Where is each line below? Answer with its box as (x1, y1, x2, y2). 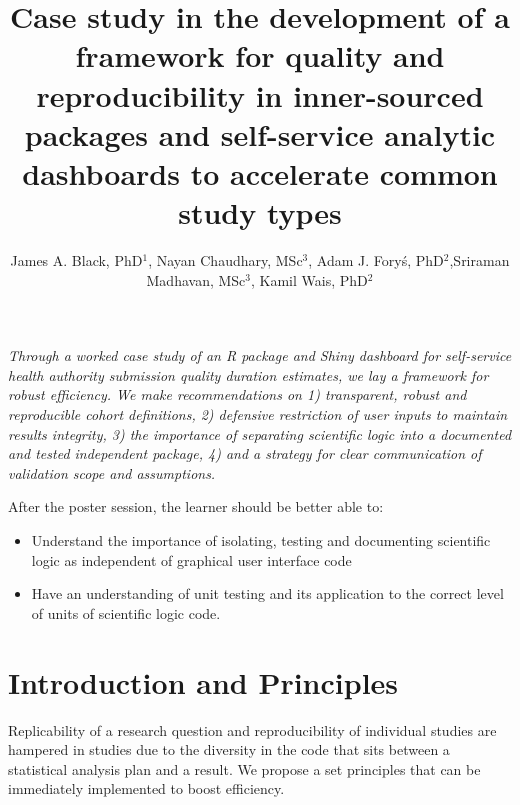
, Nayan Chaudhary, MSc (148, 250, 303, 271)
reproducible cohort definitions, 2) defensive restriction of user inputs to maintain (8, 404, 508, 425)
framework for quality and (75, 35, 445, 76)
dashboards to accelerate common (22, 152, 498, 193)
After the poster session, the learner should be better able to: (8, 496, 384, 517)
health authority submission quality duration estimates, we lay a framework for (8, 364, 489, 385)
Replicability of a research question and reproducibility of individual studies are (8, 719, 497, 740)
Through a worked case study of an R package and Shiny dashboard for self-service (8, 345, 512, 366)
